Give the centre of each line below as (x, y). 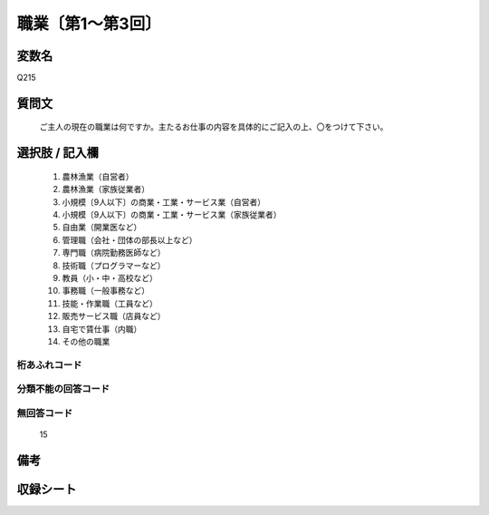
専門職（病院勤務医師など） (114, 253)
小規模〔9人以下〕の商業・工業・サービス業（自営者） (164, 202)
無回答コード (45, 413)
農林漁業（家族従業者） (105, 189)
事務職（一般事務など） (105, 291)
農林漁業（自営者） (98, 176)
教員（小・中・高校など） (110, 278)
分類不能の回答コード (63, 389)
